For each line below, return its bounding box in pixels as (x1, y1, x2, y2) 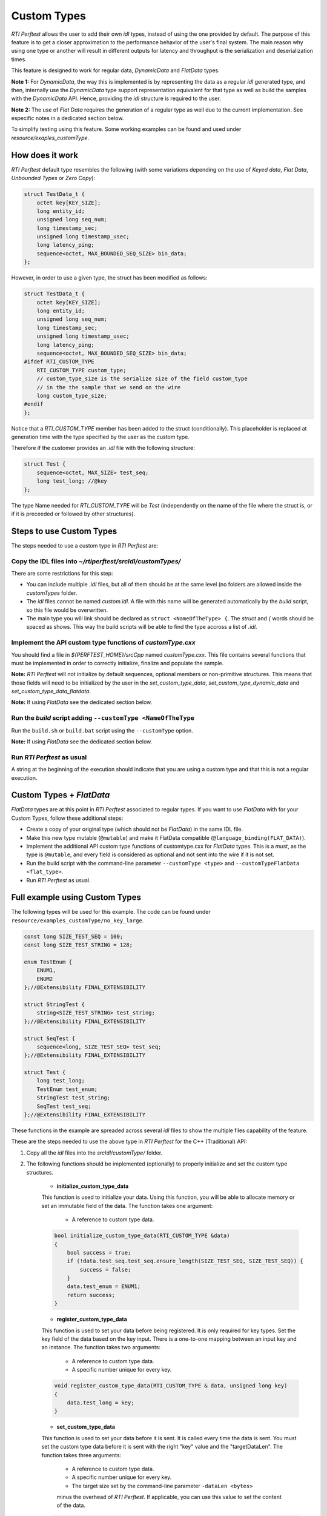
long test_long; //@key (36, 478, 107, 485)
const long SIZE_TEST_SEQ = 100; (24, 933, 124, 940)
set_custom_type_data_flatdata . (11, 688, 91, 695)
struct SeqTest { (24, 1035, 76, 1042)
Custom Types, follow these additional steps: (11, 814, 124, 822)
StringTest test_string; (36, 1095, 111, 1101)
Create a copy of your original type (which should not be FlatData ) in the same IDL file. (26, 825, 243, 833)
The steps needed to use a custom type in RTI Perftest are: (11, 542, 159, 549)
